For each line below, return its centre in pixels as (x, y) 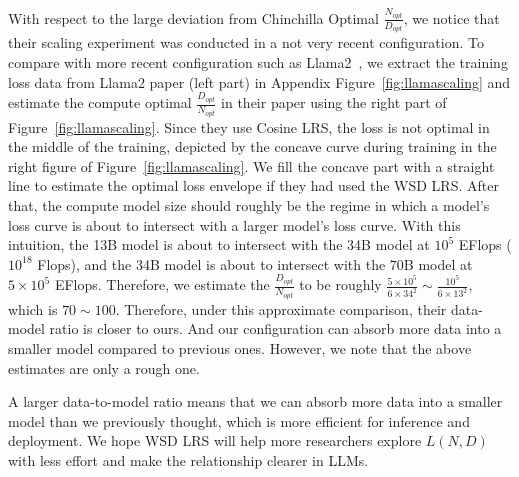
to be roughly (340, 284)
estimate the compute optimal (100, 102)
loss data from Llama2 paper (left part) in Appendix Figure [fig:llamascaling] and (259, 81)
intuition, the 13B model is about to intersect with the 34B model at (219, 244)
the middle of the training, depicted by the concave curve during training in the (252, 146)
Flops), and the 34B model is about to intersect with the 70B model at (255, 263)
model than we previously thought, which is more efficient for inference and (239, 420)
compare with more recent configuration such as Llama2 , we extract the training (258, 62)
